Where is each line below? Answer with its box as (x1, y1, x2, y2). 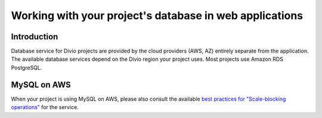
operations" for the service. (11, 104, 79, 111)
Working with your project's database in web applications (11, 9, 304, 22)
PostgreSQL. (11, 64, 42, 71)
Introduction (11, 32, 58, 42)
